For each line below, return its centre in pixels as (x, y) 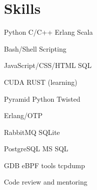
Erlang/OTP (23, 115)
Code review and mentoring (46, 182)
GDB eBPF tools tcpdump (45, 165)
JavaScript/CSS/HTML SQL (48, 65)
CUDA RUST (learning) (41, 82)
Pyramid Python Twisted (42, 98)
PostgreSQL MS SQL (36, 149)
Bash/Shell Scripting (35, 48)
